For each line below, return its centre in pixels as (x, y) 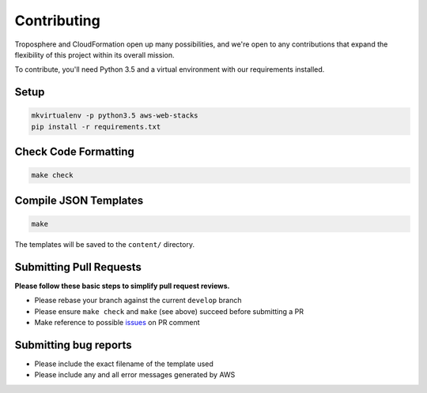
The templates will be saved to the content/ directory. (105, 244)
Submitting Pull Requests (78, 267)
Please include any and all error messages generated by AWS (135, 375)
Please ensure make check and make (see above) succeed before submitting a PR (169, 311)
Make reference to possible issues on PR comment (117, 322)
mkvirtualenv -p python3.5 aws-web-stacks (115, 116)
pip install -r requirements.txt (96, 127)
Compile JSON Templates (79, 200)
